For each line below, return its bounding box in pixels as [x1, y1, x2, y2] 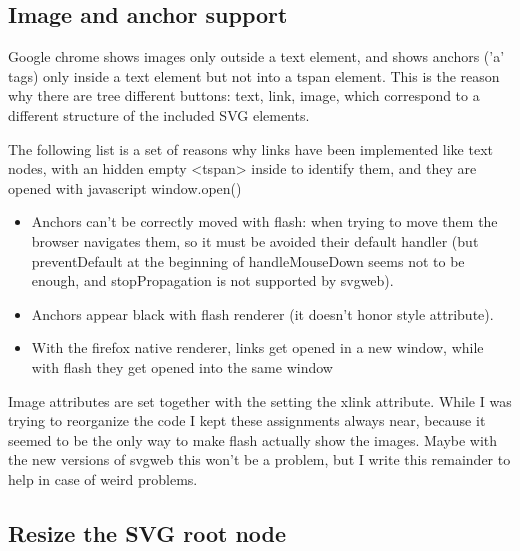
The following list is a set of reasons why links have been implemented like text [8, 138, 494, 159]
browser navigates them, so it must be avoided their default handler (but [31, 230, 479, 251]
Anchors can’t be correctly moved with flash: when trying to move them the [31, 211, 498, 232]
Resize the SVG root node [8, 517, 287, 548]
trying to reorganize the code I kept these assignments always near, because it [8, 410, 486, 431]
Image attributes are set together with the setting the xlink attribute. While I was [8, 390, 512, 411]
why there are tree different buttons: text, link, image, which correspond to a [8, 85, 480, 106]
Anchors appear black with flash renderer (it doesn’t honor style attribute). [31, 303, 494, 324]
